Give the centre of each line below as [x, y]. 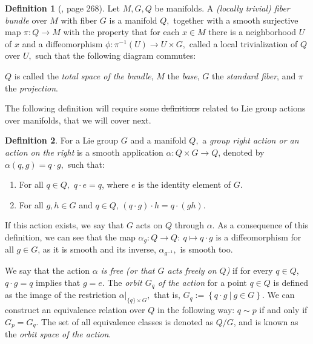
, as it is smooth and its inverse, [97, 249]
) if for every [249, 270]
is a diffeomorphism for [259, 236]
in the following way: [196, 309]
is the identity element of [185, 184]
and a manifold [158, 140]
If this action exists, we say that [64, 225]
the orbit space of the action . [58, 334]
